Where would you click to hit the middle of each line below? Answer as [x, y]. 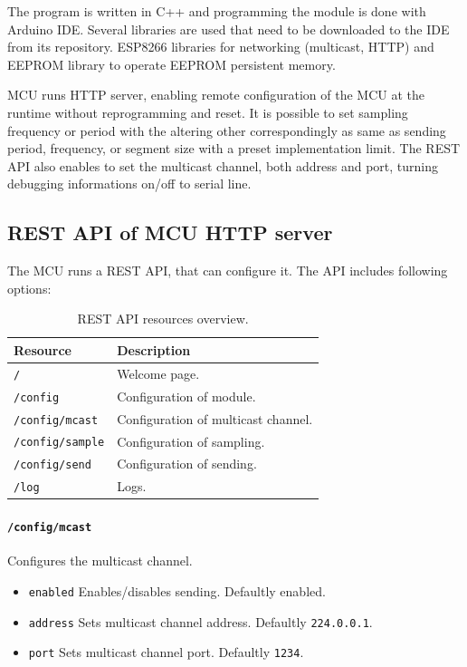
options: [29, 288]
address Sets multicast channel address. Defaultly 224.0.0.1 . [200, 621]
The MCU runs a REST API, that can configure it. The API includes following [228, 271]
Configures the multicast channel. [100, 561]
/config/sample [59, 443]
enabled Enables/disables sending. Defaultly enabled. [177, 590]
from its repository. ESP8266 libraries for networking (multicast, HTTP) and [221, 47]
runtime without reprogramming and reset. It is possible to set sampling [208, 112]
